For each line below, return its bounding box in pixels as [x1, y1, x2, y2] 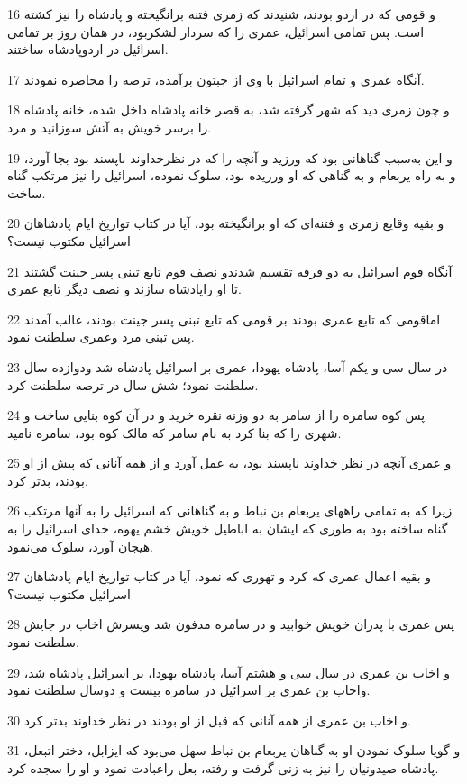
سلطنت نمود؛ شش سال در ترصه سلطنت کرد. [7, 375, 259, 394]
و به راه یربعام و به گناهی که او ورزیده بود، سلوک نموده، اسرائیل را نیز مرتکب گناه [7, 166, 456, 185]
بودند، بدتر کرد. [7, 470, 88, 489]
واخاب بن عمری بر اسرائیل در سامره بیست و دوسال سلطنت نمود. [7, 680, 371, 699]
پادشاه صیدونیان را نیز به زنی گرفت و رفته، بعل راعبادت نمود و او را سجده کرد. [7, 759, 439, 777]
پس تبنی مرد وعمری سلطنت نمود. [7, 327, 195, 346]
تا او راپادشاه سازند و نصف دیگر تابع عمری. [7, 279, 242, 298]
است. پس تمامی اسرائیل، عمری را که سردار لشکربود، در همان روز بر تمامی [7, 22, 425, 41]
